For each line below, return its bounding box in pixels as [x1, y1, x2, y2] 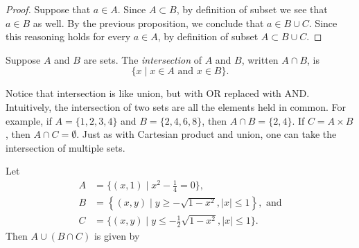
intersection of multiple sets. [6, 140, 125, 154]
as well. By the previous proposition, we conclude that [33, 15, 264, 30]
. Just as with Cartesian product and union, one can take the [76, 127, 337, 141]
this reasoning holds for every [6, 29, 131, 44]
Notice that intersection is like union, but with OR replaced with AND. [6, 86, 310, 100]
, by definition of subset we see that [176, 2, 328, 16]
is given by [94, 229, 140, 243]
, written [241, 52, 279, 67]
